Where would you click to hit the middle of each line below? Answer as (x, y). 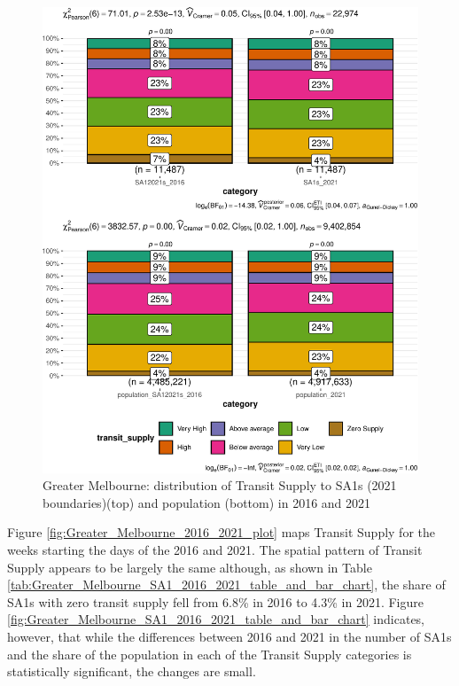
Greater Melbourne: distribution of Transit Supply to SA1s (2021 (220, 485)
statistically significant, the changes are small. (132, 671)
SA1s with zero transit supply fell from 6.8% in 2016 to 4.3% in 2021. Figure (215, 601)
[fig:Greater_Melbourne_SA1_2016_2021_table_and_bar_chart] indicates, (216, 619)
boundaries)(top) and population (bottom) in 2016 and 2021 (207, 502)
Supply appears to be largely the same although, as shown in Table (190, 567)
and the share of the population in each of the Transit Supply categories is (210, 654)
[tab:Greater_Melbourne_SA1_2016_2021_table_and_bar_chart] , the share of (226, 585)
